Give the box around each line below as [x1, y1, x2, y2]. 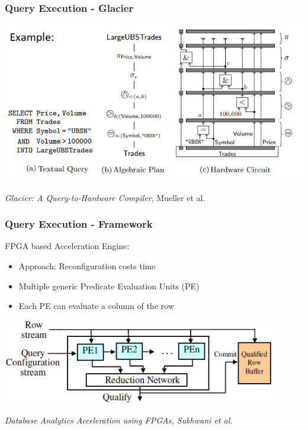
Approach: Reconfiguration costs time [18, 260, 156, 272]
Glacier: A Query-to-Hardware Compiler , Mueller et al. [5, 191, 206, 203]
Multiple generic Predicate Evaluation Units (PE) [18, 279, 200, 292]
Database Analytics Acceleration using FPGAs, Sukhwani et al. [5, 414, 233, 426]
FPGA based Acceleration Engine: [5, 240, 130, 252]
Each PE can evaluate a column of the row [18, 300, 174, 312]
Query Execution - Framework [5, 216, 153, 231]
